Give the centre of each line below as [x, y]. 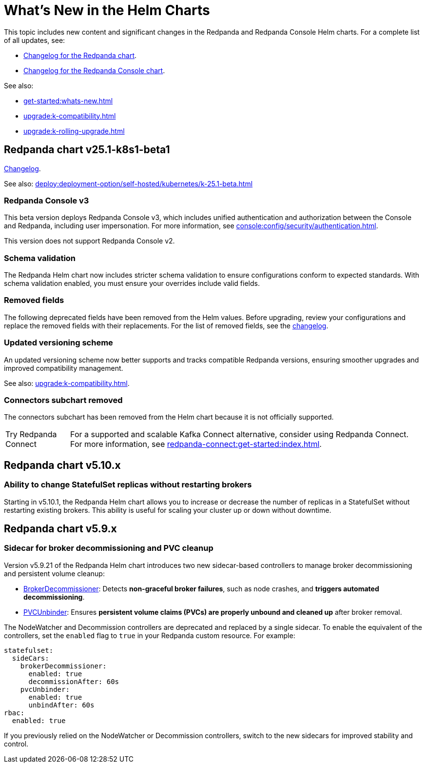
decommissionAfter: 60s [74, 681]
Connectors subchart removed [63, 400]
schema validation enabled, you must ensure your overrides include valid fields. [132, 283]
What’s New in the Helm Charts [107, 10]
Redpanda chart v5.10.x [62, 465]
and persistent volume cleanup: [54, 573]
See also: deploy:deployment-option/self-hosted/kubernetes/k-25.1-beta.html [128, 183]
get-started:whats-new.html [68, 101]
